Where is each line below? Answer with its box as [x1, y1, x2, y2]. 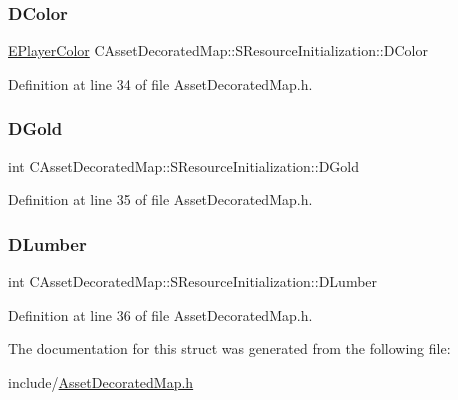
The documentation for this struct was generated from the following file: [8, 338, 451, 359]
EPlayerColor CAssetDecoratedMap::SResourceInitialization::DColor [8, 40, 428, 61]
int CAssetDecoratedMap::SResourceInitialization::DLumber [8, 271, 378, 292]
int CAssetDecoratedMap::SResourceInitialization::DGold [8, 155, 360, 176]
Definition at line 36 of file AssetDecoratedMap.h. [8, 304, 313, 325]
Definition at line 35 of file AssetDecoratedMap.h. [8, 189, 313, 210]
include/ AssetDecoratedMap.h [8, 371, 194, 392]
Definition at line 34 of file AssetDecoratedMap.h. [8, 73, 313, 94]
